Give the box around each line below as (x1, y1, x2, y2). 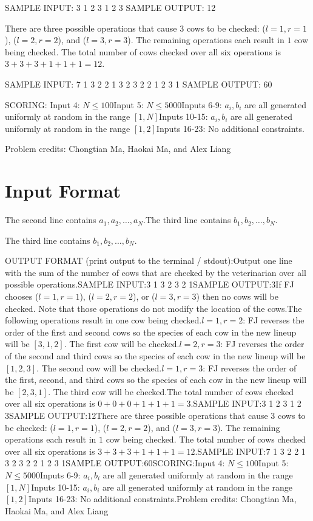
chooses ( (5, 290, 39, 303)
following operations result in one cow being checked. (5, 314, 202, 326)
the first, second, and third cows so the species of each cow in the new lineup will (5, 373, 307, 386)
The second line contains (5, 213, 96, 226)
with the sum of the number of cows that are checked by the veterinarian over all (5, 266, 306, 278)
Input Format (5, 178, 121, 203)
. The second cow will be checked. (36, 361, 162, 374)
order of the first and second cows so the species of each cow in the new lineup (5, 325, 297, 338)
